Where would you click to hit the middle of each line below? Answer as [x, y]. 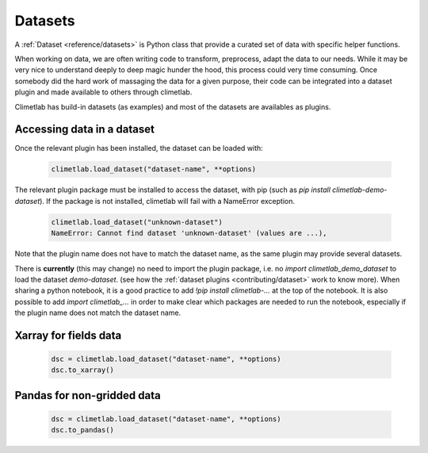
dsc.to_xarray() [83, 370]
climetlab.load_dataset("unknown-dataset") [137, 222]
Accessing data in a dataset [84, 130]
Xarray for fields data [68, 335]
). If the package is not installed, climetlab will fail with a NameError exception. [167, 201]
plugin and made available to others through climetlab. [103, 92]
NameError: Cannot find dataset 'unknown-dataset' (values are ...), [189, 233]
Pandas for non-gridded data [88, 395]
